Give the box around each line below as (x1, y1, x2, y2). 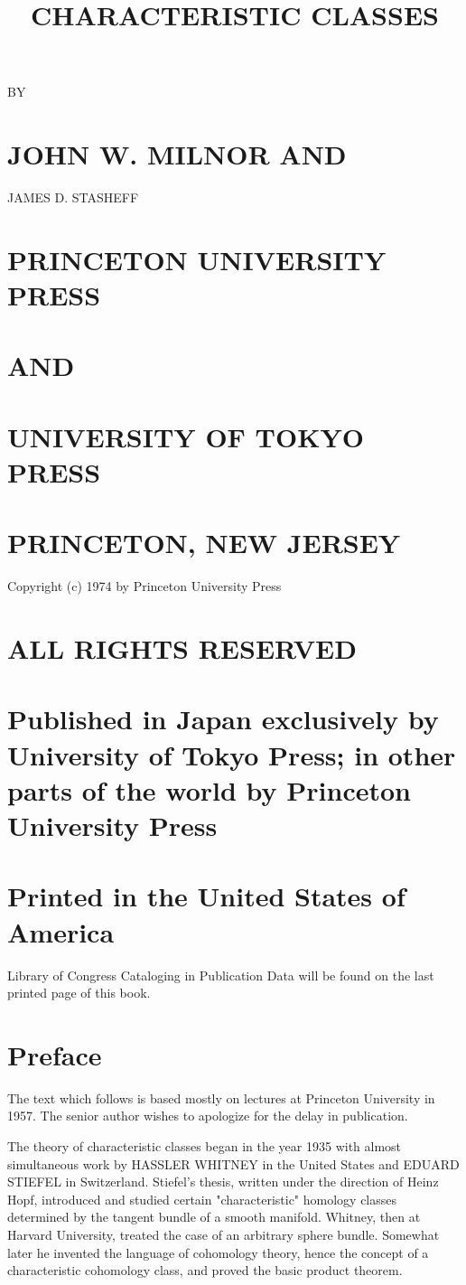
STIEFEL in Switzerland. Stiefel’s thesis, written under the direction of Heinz (7, 1172, 439, 1191)
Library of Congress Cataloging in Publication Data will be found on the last (7, 965, 434, 984)
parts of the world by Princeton (7, 771, 411, 808)
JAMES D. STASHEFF (7, 188, 139, 207)
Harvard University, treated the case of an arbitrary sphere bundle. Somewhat (7, 1225, 440, 1243)
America (7, 913, 115, 950)
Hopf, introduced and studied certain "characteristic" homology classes (7, 1189, 397, 1208)
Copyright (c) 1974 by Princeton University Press (7, 577, 282, 596)
